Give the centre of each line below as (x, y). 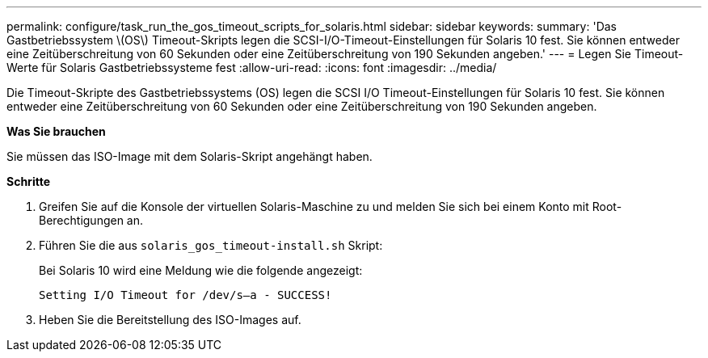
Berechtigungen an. (91, 220)
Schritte (28, 181)
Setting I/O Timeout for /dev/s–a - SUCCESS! (185, 295)
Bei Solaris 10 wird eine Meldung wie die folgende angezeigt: (201, 270)
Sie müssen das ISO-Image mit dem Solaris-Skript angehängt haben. (190, 156)
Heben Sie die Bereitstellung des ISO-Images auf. (170, 320)
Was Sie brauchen (56, 131)
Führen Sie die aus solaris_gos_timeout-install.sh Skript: (211, 245)
